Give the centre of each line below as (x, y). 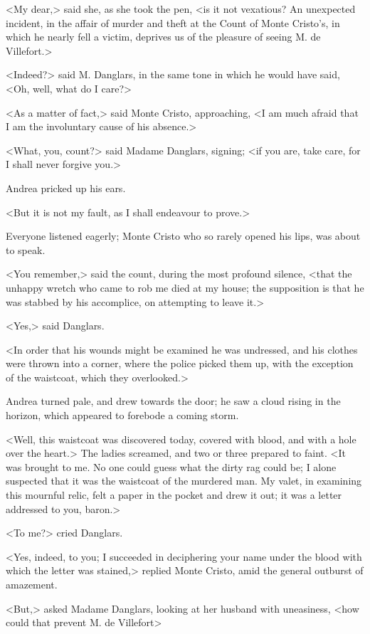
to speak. (26, 249)
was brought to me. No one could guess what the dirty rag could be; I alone (171, 466)
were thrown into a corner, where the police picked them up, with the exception (180, 363)
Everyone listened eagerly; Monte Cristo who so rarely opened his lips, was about (183, 236)
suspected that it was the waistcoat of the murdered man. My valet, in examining (184, 481)
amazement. (32, 584)
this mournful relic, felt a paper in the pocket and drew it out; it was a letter (174, 495)
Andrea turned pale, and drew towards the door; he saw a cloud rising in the (173, 401)
